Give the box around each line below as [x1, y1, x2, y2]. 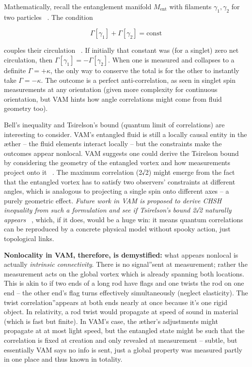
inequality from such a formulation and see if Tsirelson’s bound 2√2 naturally [4, 205, 232, 215]
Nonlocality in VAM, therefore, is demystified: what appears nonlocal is [4, 249, 238, 260]
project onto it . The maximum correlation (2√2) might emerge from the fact [4, 167, 235, 177]
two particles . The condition [4, 12, 93, 22]
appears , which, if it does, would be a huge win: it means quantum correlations [4, 214, 243, 224]
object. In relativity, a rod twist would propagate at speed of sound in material [4, 306, 238, 317]
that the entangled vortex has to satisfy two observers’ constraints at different [4, 176, 236, 186]
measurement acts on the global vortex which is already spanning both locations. [4, 268, 244, 278]
